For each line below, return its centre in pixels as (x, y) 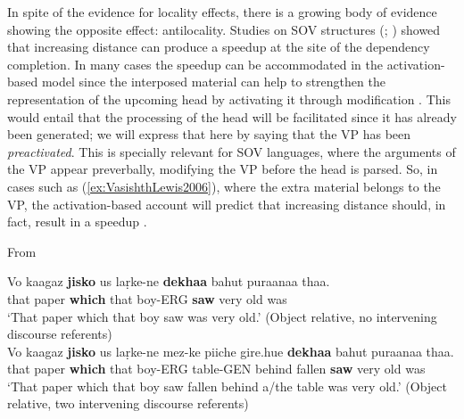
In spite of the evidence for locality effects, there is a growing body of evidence (222, 12)
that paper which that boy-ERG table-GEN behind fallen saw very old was (216, 369)
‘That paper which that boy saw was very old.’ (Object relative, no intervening (222, 316)
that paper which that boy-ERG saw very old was (147, 298)
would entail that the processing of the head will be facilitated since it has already (232, 116)
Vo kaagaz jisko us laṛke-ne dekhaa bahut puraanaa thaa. (169, 281)
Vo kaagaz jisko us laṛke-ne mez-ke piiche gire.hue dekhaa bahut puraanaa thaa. (231, 351)
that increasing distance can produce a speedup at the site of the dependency (219, 47)
